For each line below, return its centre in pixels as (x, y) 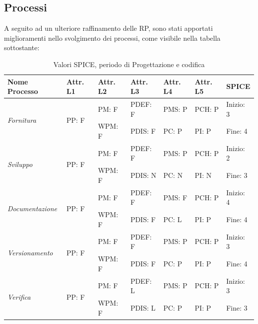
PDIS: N (143, 175)
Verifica (19, 296)
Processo (23, 91)
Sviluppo (20, 164)
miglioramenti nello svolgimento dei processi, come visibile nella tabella (112, 38)
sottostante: (22, 47)
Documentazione (32, 208)
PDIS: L (143, 307)
